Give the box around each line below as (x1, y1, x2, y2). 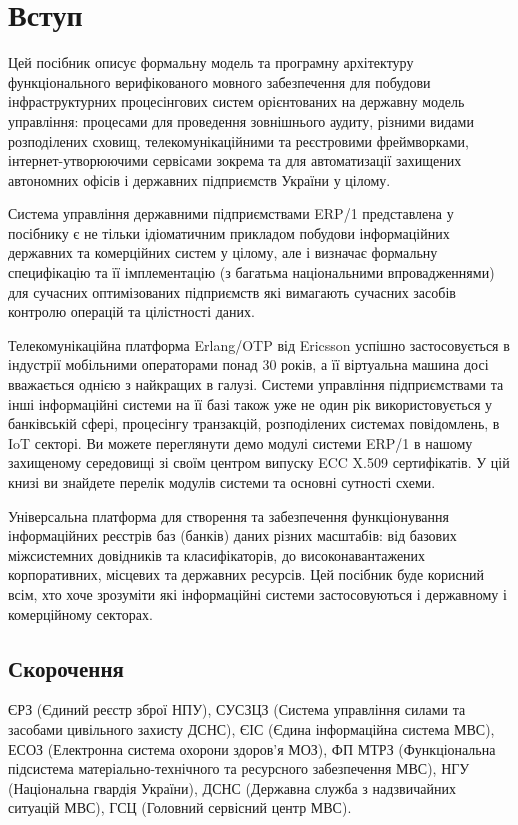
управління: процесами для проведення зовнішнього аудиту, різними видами (8, 110, 474, 131)
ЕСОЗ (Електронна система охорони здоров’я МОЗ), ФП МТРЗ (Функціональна (8, 738, 496, 759)
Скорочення (8, 652, 124, 683)
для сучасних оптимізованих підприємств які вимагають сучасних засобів (8, 281, 456, 302)
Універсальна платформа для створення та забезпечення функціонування (8, 505, 449, 526)
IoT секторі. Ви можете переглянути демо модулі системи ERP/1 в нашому (8, 432, 473, 453)
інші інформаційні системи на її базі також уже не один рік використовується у (8, 393, 492, 414)
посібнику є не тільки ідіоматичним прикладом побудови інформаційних (8, 222, 450, 243)
